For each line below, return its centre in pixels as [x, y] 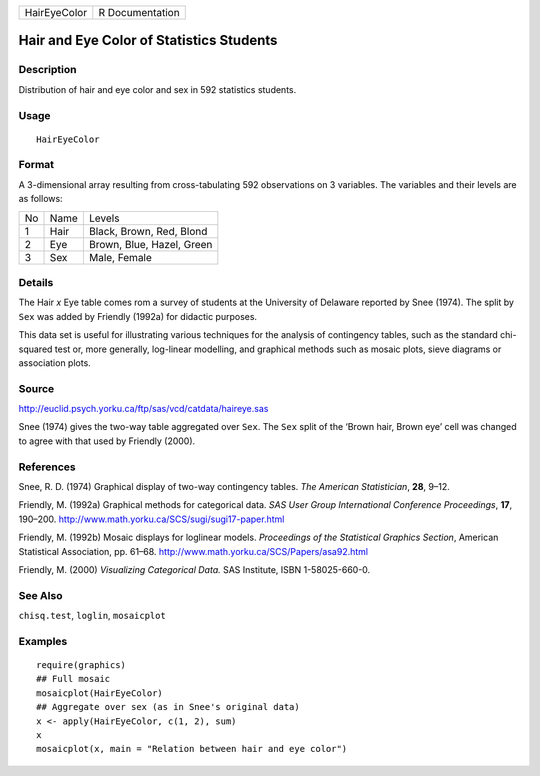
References [47, 467]
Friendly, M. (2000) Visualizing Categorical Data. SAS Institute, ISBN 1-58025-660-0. [194, 569]
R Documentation [139, 12]
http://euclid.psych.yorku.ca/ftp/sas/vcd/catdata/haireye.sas [143, 409]
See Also [40, 595]
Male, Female [120, 257]
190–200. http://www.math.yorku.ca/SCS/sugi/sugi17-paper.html [151, 519]
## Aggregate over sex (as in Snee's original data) [168, 707]
